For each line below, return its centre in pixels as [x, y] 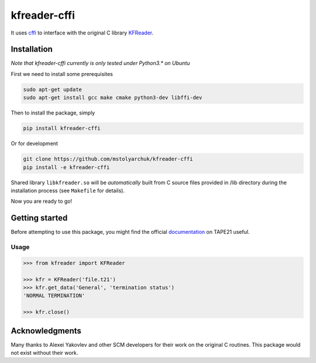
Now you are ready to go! [42, 201]
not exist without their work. [44, 353]
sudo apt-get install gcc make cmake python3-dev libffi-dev [113, 98]
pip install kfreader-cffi [62, 128]
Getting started [39, 218]
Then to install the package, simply [53, 113]
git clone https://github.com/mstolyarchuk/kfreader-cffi [108, 159]
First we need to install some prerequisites [62, 74]
